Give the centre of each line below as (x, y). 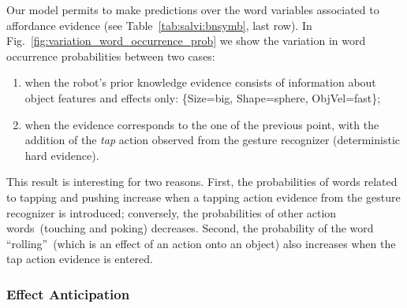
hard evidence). (62, 155)
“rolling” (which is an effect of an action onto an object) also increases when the (201, 243)
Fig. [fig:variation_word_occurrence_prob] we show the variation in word (186, 41)
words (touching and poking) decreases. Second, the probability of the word (190, 228)
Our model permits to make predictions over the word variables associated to (193, 9)
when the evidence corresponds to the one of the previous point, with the (202, 124)
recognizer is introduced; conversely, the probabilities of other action (172, 212)
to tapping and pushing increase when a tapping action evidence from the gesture (203, 197)
